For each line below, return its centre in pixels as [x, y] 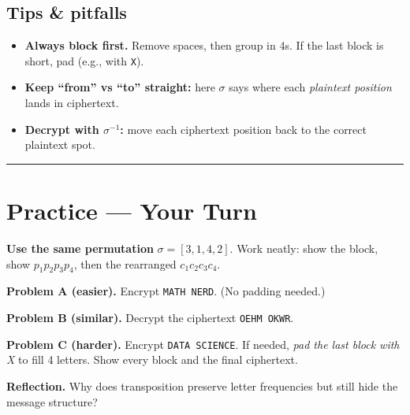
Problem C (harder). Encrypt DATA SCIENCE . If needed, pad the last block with [203, 344]
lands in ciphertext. [72, 103]
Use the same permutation [80, 248]
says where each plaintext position [310, 87]
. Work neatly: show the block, [304, 248]
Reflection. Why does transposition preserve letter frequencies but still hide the [202, 385]
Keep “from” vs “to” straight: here [120, 87]
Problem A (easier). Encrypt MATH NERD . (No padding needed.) [166, 291]
